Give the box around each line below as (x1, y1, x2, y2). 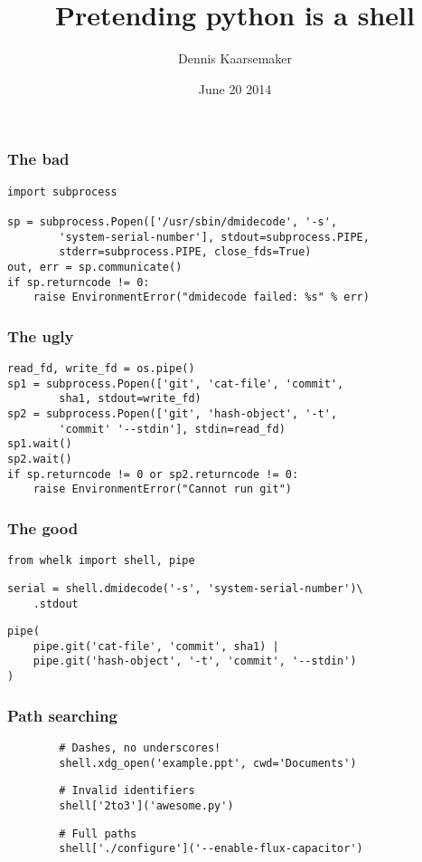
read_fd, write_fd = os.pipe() (7, 362, 195, 376)
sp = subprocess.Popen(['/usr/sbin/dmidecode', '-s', (7, 215, 338, 228)
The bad (7, 148, 70, 170)
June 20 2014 (198, 79, 272, 98)
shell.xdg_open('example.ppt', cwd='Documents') (59, 756, 357, 770)
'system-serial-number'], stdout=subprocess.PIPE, (59, 230, 370, 244)
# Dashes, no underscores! (59, 742, 221, 755)
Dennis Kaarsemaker (177, 49, 293, 68)
